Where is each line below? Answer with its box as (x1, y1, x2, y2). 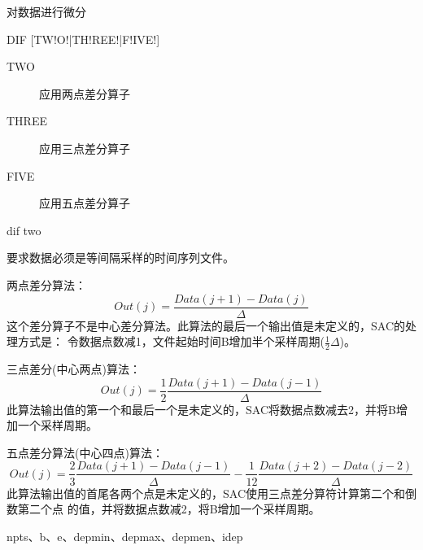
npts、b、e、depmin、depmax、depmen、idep (7, 527, 243, 544)
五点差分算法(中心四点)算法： (7, 443, 164, 461)
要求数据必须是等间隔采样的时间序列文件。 (7, 249, 234, 266)
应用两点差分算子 (39, 85, 130, 102)
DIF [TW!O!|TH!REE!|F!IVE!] (7, 30, 160, 47)
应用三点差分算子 (39, 139, 130, 156)
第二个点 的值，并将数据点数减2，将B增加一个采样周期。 (17, 500, 321, 517)
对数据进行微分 (7, 3, 86, 20)
